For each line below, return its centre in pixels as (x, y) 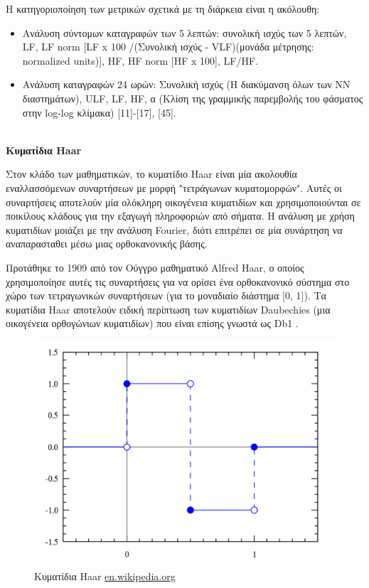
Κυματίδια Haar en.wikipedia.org (105, 576)
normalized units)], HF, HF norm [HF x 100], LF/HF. (140, 60)
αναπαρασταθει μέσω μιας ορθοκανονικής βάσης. (107, 244)
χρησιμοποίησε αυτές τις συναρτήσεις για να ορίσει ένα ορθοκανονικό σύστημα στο (178, 281)
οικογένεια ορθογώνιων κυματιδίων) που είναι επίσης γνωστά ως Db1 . (152, 323)
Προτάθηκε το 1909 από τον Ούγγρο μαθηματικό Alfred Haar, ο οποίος (155, 267)
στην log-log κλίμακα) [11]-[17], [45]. (99, 112)
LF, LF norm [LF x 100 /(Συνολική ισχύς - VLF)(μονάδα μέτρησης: (168, 47)
